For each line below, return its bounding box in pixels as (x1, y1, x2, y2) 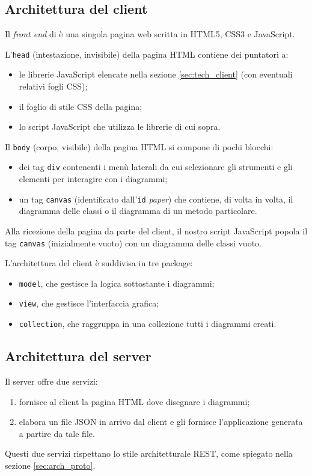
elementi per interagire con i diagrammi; (19, 172, 168, 185)
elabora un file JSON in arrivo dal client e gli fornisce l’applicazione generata (19, 415, 303, 428)
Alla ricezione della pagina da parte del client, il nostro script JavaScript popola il (5, 224, 308, 237)
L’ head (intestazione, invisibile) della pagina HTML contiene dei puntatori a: (5, 47, 289, 60)
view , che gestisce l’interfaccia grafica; (19, 297, 159, 310)
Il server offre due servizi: (5, 375, 98, 387)
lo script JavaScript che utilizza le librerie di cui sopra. (19, 120, 221, 133)
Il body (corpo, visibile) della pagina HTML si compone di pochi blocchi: (5, 140, 274, 153)
